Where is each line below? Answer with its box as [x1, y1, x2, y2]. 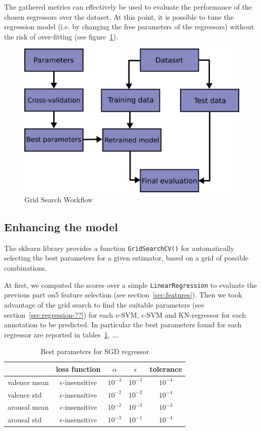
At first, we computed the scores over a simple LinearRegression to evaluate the [4, 279, 257, 290]
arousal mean [8, 402, 49, 412]
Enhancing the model [4, 219, 118, 234]
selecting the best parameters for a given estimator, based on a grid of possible [4, 252, 249, 263]
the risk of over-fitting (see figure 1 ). [4, 31, 118, 41]
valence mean [8, 376, 49, 387]
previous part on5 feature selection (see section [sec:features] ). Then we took [4, 289, 242, 300]
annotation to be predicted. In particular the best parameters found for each [4, 319, 242, 330]
